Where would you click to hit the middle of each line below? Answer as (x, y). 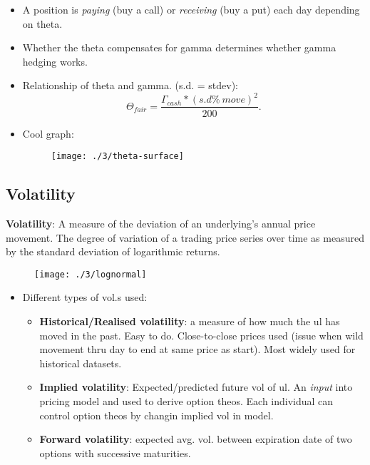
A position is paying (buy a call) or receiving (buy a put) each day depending (191, 9)
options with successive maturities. (115, 453)
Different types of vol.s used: (85, 297)
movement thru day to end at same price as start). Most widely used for (197, 349)
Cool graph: (48, 133)
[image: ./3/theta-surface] (117, 157)
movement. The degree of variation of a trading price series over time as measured (185, 237)
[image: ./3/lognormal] (91, 274)
